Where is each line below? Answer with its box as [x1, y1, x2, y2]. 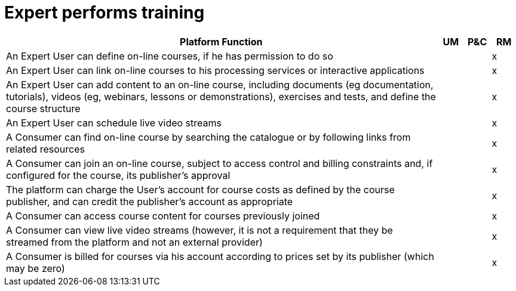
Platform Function [180, 35, 263, 48]
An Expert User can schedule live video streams [6, 116, 222, 129]
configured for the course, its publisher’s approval [6, 169, 231, 181]
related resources [6, 143, 85, 155]
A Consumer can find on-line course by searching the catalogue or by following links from [6, 131, 411, 143]
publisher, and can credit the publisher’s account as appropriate [6, 195, 293, 208]
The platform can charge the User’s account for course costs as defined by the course [6, 183, 395, 196]
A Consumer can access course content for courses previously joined [6, 209, 320, 222]
